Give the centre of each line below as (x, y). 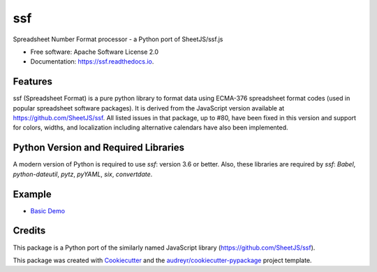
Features (32, 81)
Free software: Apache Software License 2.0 (95, 52)
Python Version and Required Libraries (99, 148)
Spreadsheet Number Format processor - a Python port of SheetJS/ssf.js (118, 39)
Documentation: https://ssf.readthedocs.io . (92, 62)
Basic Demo (48, 210)
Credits (29, 231)
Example (32, 194)
